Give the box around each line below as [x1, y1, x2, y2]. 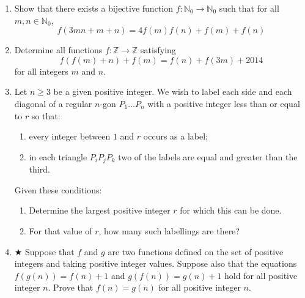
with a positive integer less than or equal [147, 97, 300, 110]
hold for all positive [224, 269, 298, 281]
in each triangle [29, 150, 87, 163]
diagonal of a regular [14, 97, 92, 110]
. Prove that [48, 281, 94, 294]
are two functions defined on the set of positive [108, 245, 284, 258]
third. [29, 163, 50, 176]
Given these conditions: [14, 183, 102, 196]
